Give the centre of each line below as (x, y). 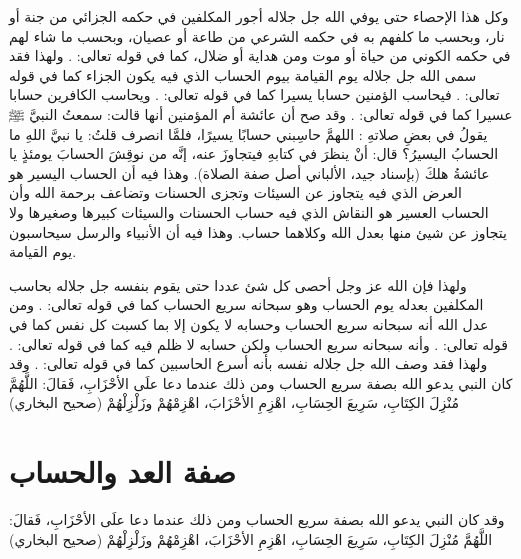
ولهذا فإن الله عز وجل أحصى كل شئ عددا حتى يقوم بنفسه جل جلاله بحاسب (238, 284)
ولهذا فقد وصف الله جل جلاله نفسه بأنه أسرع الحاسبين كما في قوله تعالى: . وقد (248, 363)
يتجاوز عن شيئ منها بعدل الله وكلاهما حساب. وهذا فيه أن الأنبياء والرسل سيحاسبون (258, 231)
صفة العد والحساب (122, 471)
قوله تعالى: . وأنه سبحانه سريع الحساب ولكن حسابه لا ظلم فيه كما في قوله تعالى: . (259, 343)
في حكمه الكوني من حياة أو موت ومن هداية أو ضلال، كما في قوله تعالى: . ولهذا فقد (260, 55)
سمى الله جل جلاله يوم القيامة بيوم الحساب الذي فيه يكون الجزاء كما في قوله (243, 74)
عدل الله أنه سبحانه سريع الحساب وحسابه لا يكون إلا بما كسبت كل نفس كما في (249, 323)
